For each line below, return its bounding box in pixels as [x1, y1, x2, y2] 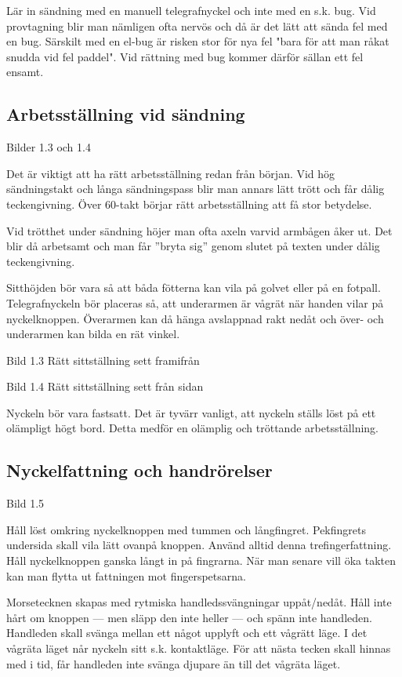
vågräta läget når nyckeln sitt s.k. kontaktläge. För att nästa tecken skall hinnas [6, 640, 391, 657]
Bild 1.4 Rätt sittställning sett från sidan [6, 378, 204, 395]
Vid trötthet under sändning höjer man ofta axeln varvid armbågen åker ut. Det [6, 222, 393, 238]
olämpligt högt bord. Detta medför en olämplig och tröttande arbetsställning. [6, 420, 379, 436]
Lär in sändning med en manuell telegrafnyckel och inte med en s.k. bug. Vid [6, 2, 376, 18]
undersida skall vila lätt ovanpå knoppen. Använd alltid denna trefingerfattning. [6, 537, 392, 553]
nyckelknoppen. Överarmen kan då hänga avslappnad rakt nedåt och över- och [6, 310, 384, 326]
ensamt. [6, 64, 44, 80]
